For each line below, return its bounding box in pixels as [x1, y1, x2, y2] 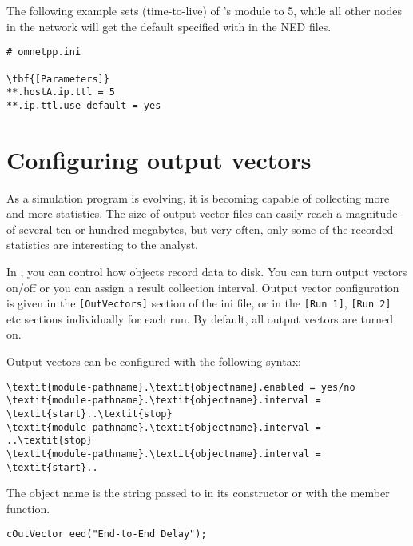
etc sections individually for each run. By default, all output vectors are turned [6, 310, 394, 327]
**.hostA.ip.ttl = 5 [6, 86, 116, 98]
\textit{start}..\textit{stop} [6, 407, 173, 420]
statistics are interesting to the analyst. [6, 236, 199, 253]
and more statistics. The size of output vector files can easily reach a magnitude [6, 205, 398, 222]
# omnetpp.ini [6, 46, 81, 58]
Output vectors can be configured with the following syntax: [6, 353, 301, 369]
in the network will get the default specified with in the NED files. [6, 18, 332, 34]
